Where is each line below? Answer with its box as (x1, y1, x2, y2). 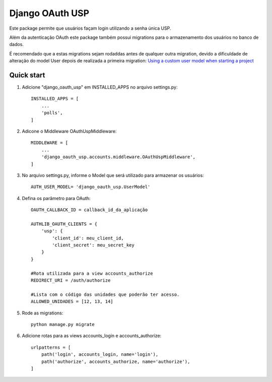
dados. (9, 41, 24, 47)
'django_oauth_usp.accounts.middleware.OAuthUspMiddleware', (41, 154, 196, 160)
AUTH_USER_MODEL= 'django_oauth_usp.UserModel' (31, 184, 151, 190)
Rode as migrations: (22, 310, 63, 316)
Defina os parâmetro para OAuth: (22, 195, 91, 201)
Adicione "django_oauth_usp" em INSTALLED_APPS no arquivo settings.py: (22, 84, 178, 90)
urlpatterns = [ (31, 344, 71, 350)
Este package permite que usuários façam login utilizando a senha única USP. (9, 25, 171, 31)
